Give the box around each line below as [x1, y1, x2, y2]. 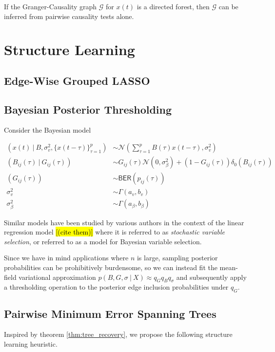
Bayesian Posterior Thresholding [4, 101, 172, 117]
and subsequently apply [176, 272, 247, 282]
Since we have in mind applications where [4, 253, 129, 263]
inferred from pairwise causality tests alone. [4, 11, 134, 21]
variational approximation [19, 272, 96, 282]
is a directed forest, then [137, 1, 210, 11]
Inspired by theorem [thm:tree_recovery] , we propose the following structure [4, 329, 233, 339]
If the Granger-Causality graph [4, 1, 97, 11]
